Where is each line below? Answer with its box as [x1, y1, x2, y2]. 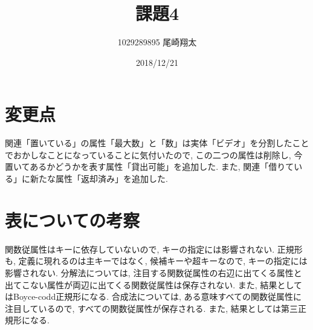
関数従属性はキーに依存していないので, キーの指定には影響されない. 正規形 [5, 242, 303, 255]
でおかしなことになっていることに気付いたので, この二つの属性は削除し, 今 [5, 148, 303, 161]
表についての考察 [5, 207, 140, 232]
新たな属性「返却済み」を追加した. [30, 172, 168, 185]
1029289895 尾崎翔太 [117, 36, 197, 48]
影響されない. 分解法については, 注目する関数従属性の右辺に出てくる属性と [5, 266, 302, 279]
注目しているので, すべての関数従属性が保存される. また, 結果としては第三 [5, 302, 298, 314]
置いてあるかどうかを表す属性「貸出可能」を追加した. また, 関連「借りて [5, 160, 294, 173]
